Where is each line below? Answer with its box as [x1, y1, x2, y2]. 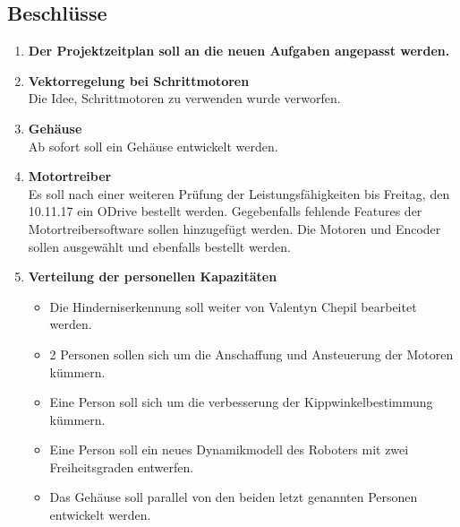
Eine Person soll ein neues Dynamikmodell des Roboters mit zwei [49, 440, 409, 459]
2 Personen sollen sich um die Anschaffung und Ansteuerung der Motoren [49, 344, 454, 363]
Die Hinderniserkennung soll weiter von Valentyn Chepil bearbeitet [49, 297, 417, 315]
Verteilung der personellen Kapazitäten [28, 267, 277, 286]
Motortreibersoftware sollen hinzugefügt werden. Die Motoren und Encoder [28, 219, 441, 238]
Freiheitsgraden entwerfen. [49, 457, 194, 476]
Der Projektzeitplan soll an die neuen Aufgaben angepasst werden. [28, 41, 450, 60]
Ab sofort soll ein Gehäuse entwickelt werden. [28, 136, 278, 155]
